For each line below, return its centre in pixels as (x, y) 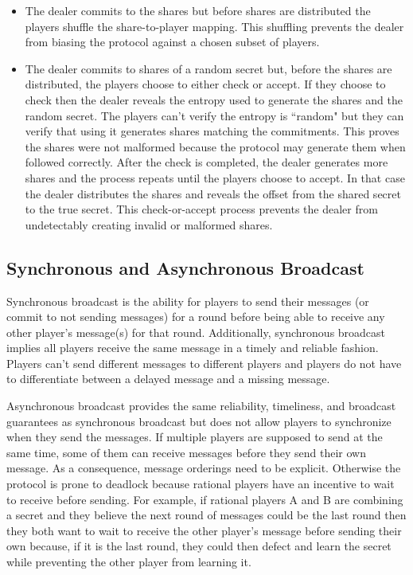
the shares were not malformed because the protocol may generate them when (215, 146)
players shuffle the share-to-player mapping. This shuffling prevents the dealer (214, 26)
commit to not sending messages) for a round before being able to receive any (196, 317)
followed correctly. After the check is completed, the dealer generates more (206, 162)
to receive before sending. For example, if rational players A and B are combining (205, 499)
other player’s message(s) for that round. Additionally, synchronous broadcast (196, 332)
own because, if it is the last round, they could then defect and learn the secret (199, 546)
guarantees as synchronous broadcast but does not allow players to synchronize (199, 421)
